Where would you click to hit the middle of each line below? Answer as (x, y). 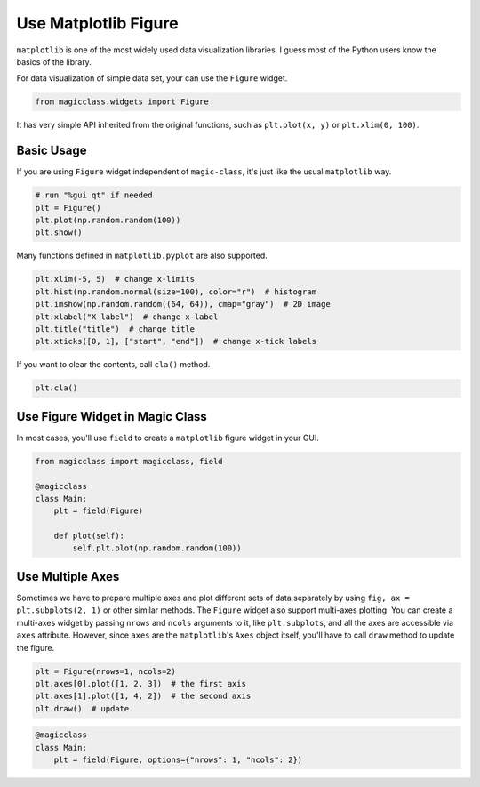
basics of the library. (54, 61)
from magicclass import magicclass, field (129, 461)
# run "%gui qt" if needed (94, 195)
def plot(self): (89, 536)
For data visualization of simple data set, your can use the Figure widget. (152, 78)
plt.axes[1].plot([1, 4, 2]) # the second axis (143, 696)
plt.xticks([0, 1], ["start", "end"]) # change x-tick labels (176, 341)
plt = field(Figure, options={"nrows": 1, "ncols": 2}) (178, 760)
